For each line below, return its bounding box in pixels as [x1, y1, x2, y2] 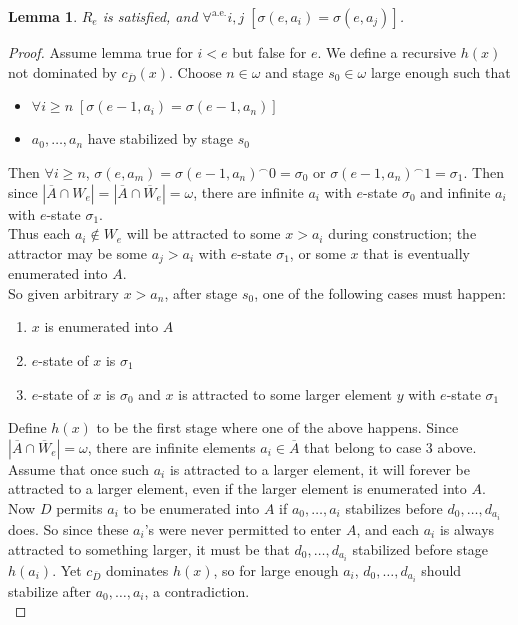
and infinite [420, 181, 491, 202]
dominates [105, 559, 169, 580]
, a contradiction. [144, 580, 250, 601]
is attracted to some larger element [178, 383, 392, 404]
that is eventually [363, 242, 470, 263]
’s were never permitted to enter [144, 519, 342, 540]
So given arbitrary [8, 282, 119, 303]
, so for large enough [213, 559, 339, 580]
